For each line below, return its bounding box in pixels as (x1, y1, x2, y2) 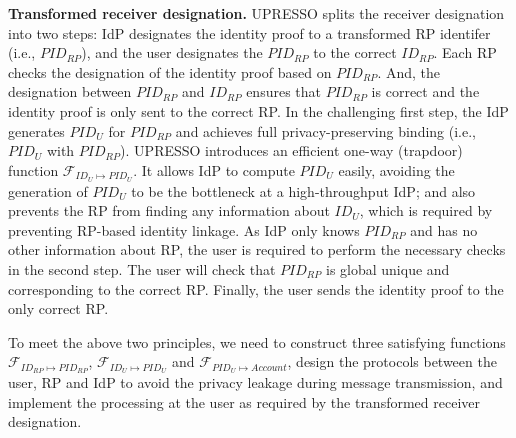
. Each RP (433, 42, 497, 63)
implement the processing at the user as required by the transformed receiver (8, 391, 480, 412)
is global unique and (326, 258, 450, 279)
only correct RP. (8, 298, 109, 319)
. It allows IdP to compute (133, 159, 295, 180)
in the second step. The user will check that (8, 258, 276, 279)
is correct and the (371, 81, 480, 102)
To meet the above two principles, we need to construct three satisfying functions (8, 331, 506, 352)
